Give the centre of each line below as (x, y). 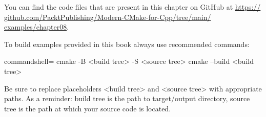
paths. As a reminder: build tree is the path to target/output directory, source (127, 98)
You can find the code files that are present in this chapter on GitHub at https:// (132, 7)
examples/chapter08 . (37, 27)
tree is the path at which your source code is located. (88, 108)
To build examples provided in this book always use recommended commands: (127, 44)
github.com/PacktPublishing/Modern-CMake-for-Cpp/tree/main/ (108, 17)
